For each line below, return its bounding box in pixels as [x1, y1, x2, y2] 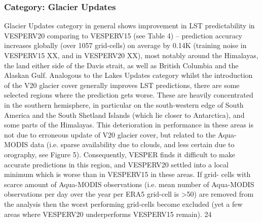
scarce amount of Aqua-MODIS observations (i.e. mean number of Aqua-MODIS [4, 179, 254, 189]
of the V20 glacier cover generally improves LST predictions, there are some [4, 79, 240, 90]
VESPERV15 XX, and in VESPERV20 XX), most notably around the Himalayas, [4, 50, 258, 60]
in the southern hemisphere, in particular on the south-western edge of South [4, 99, 244, 110]
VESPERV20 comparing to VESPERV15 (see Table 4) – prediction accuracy [4, 30, 242, 40]
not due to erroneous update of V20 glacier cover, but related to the [4, 129, 216, 140]
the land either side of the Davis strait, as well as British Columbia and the [4, 60, 239, 70]
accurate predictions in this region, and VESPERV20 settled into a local [4, 159, 229, 169]
